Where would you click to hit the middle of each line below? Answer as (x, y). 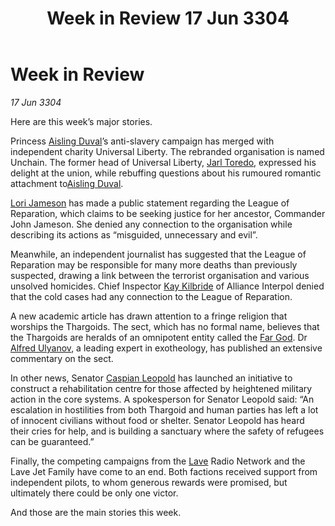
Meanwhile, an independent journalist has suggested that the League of (158, 254)
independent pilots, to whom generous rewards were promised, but (149, 482)
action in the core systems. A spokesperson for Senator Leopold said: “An (162, 399)
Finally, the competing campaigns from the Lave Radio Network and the (158, 461)
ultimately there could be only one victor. (94, 493)
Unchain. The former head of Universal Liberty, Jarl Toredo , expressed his (163, 162)
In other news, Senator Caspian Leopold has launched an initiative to (151, 378)
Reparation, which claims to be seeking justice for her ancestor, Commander (168, 213)
